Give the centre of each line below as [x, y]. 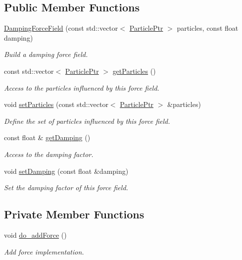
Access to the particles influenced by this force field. [82, 87]
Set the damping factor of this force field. [66, 187]
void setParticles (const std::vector [56, 104]
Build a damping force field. [46, 54]
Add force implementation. [44, 251]
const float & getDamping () [47, 137]
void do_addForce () [35, 234]
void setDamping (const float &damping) [66, 171]
